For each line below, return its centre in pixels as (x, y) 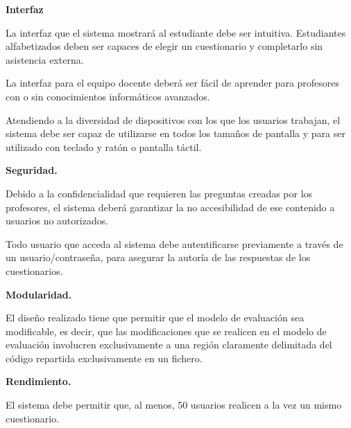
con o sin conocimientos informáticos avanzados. (108, 96)
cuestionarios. (34, 270)
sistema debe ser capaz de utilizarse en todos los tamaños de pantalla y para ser (175, 133)
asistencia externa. (45, 59)
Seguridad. (32, 170)
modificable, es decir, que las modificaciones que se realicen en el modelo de (166, 331)
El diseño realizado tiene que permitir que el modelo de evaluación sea (155, 318)
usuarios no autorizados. (57, 221)
